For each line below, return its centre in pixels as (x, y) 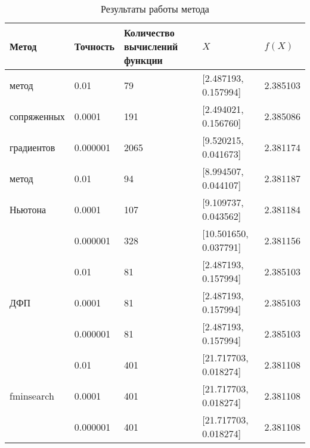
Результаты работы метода (155, 9)
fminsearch (32, 395)
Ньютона (28, 209)
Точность (94, 46)
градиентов (32, 147)
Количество (149, 33)
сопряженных (37, 116)
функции (143, 60)
